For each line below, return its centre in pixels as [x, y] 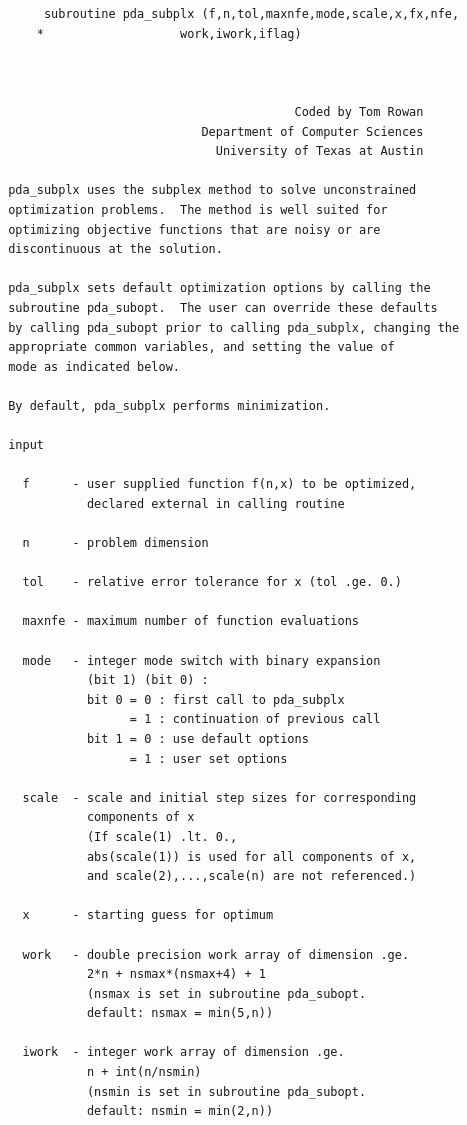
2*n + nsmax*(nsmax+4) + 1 [176, 974]
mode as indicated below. [94, 366]
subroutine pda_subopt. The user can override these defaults [223, 307]
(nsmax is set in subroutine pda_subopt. [226, 993]
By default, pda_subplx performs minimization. [169, 405]
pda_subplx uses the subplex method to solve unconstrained [212, 190]
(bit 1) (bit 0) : [147, 680]
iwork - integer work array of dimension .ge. [183, 1052]
